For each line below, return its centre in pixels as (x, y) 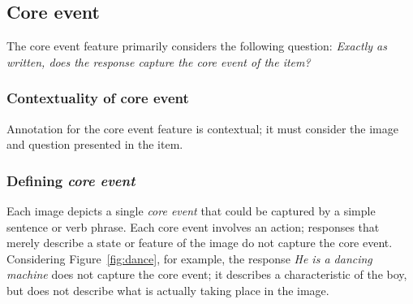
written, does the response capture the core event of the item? (159, 61)
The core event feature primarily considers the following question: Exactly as (197, 46)
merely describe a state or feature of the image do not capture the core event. (200, 243)
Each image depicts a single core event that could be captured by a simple (191, 211)
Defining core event (71, 180)
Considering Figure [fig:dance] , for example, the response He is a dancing (189, 258)
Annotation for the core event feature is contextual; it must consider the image (202, 128)
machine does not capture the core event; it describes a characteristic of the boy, (207, 274)
